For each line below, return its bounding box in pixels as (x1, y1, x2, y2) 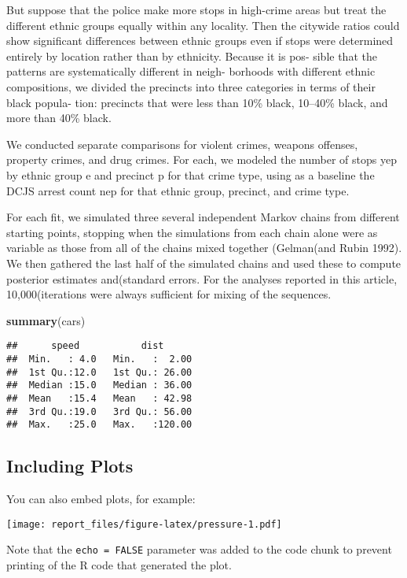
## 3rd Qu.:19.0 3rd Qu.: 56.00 (6, 406, 192, 417)
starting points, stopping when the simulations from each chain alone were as (6, 224, 378, 240)
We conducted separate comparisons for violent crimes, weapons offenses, (6, 135, 358, 152)
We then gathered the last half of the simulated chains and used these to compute (6, 254, 401, 271)
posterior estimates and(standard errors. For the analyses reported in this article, (6, 270, 398, 287)
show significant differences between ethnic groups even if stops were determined (6, 32, 394, 49)
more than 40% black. (6, 109, 112, 126)
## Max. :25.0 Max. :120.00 (6, 419, 192, 431)
